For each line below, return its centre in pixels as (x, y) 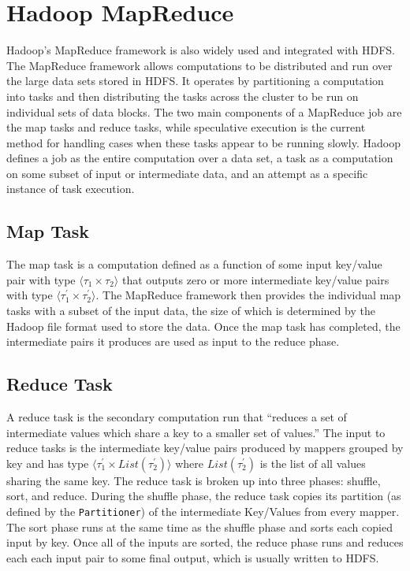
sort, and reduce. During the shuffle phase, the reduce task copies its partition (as (204, 496)
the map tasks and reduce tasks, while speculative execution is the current (186, 127)
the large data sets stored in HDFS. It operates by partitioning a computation (195, 81)
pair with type (41, 279)
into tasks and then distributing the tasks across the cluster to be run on (183, 96)
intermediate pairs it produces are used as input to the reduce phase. (173, 341)
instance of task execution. (71, 189)
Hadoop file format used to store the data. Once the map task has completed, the (203, 326)
